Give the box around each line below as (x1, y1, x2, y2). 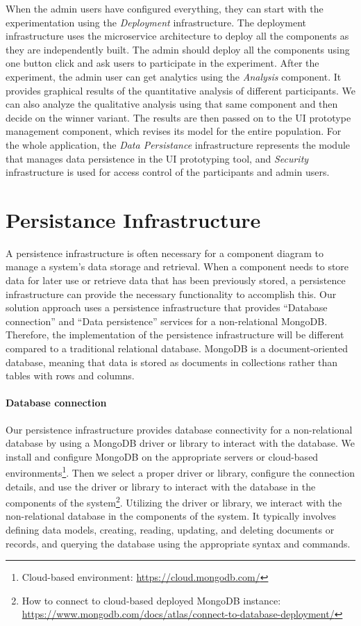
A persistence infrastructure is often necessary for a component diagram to (6, 245, 324, 260)
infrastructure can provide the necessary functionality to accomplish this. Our (6, 286, 337, 301)
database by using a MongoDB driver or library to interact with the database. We (6, 436, 355, 450)
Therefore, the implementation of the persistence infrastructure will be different (6, 327, 344, 342)
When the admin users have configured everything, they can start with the (6, 1, 324, 15)
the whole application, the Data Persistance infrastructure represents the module (6, 137, 351, 151)
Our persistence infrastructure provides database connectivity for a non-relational (6, 422, 353, 436)
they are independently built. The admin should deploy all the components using (6, 42, 350, 56)
